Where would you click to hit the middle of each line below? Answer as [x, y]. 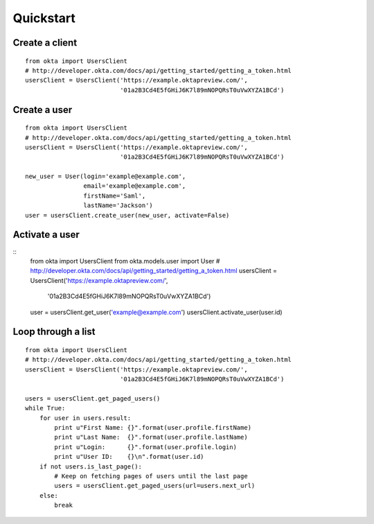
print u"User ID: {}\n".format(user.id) [129, 457]
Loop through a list [54, 332]
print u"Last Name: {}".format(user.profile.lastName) [151, 437]
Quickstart [44, 18]
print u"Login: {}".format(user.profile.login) [145, 447]
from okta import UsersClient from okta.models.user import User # [125, 261]
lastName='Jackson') [118, 206]
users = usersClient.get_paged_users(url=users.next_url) [155, 486]
